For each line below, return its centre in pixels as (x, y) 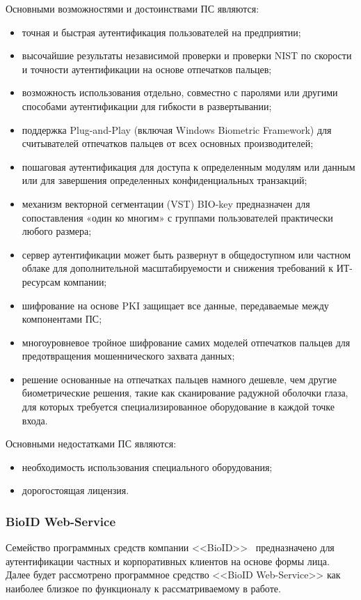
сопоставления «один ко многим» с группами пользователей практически (177, 217)
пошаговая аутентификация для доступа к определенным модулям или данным (188, 166)
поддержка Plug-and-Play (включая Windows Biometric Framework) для (177, 129)
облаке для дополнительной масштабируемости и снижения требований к (178, 268)
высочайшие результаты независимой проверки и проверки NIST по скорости (187, 55)
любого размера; (57, 231)
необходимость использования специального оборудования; (147, 467)
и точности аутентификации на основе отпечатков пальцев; (147, 69)
